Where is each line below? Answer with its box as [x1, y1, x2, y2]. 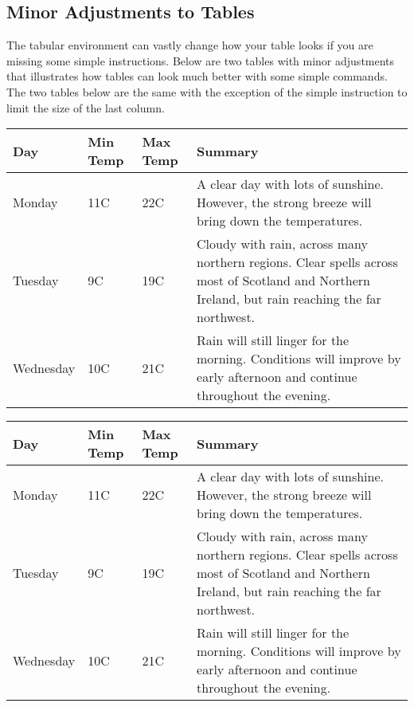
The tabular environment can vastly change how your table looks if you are [6, 37, 373, 53]
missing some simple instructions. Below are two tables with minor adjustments [6, 52, 395, 69]
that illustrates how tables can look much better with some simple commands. [6, 68, 388, 84]
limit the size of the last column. [6, 99, 165, 116]
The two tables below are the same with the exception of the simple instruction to [6, 83, 408, 100]
